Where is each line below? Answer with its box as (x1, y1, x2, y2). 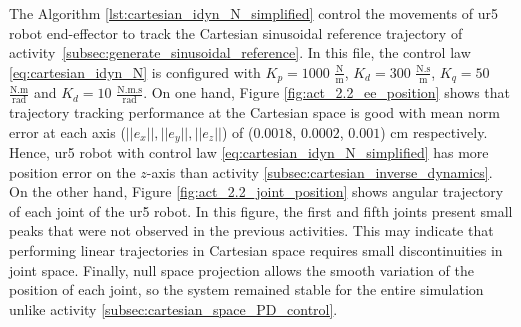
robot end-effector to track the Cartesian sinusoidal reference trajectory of (9, 22, 463, 43)
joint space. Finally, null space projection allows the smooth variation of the (9, 259, 474, 280)
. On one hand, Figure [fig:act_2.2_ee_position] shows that (143, 82, 511, 103)
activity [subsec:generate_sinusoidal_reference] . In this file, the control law (9, 42, 471, 63)
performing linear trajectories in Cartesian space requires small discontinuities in (9, 240, 503, 261)
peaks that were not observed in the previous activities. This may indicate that (9, 220, 494, 241)
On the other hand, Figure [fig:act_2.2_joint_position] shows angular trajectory (9, 181, 504, 202)
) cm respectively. (380, 121, 488, 142)
